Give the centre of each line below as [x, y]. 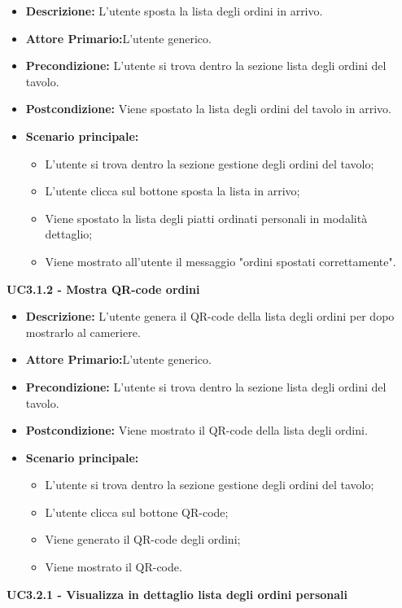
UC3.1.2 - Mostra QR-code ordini [103, 289]
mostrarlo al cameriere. [83, 332]
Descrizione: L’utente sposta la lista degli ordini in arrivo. [174, 11]
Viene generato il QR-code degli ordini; [143, 539]
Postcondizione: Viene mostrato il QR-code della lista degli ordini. [197, 430]
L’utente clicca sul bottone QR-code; [137, 512]
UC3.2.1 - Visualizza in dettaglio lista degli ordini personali [177, 594]
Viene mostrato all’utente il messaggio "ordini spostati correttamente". [221, 261]
